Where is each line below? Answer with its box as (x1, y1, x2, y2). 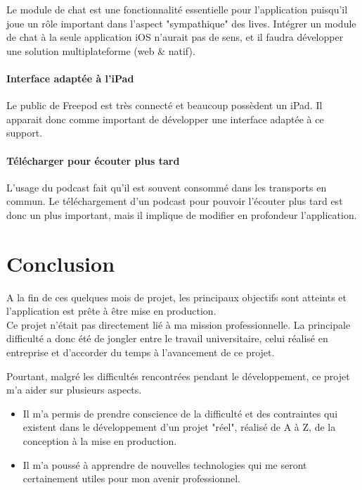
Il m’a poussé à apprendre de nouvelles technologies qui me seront (22, 457, 307, 472)
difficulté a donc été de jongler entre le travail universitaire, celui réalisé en (6, 331, 328, 346)
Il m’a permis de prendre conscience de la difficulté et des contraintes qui (22, 406, 338, 420)
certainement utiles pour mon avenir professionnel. (22, 471, 240, 486)
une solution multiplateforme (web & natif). (6, 43, 195, 58)
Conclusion (6, 249, 115, 277)
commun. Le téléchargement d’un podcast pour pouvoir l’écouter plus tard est (6, 194, 343, 208)
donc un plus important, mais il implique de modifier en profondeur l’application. (6, 207, 357, 222)
